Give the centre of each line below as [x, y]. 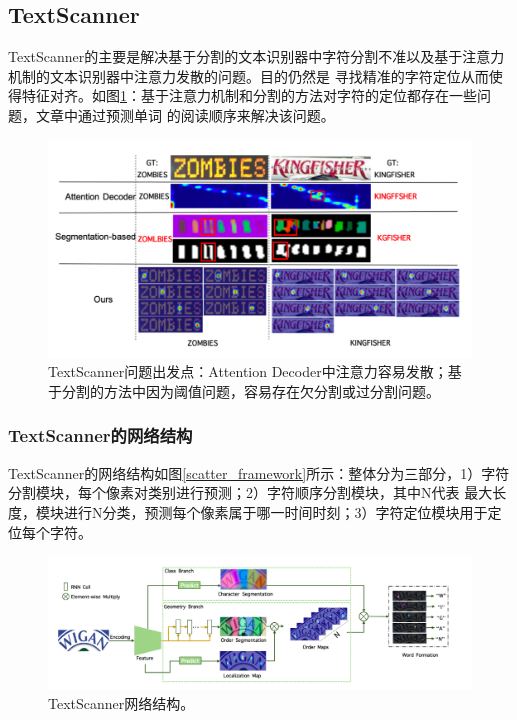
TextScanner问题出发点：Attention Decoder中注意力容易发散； [248, 371]
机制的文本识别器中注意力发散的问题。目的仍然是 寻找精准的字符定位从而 [248, 75]
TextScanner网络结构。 [121, 703]
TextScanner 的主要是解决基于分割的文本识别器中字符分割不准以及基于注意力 [256, 56]
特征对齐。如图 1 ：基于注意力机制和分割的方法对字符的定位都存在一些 [249, 95]
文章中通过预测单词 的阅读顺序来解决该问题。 [185, 114]
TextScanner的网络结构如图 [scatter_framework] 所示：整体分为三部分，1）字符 [259, 472]
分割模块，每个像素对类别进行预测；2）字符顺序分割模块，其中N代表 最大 [250, 492]
